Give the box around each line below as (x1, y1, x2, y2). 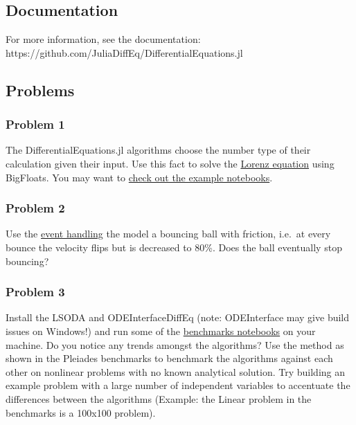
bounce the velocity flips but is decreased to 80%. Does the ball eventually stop (6, 239, 342, 254)
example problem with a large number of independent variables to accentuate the (6, 378, 350, 392)
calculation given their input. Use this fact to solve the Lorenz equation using (6, 156, 335, 170)
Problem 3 (6, 283, 65, 300)
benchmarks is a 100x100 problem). (6, 405, 156, 419)
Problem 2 (6, 199, 65, 217)
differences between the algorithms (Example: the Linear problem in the (6, 391, 312, 406)
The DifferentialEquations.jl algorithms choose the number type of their (6, 143, 311, 157)
